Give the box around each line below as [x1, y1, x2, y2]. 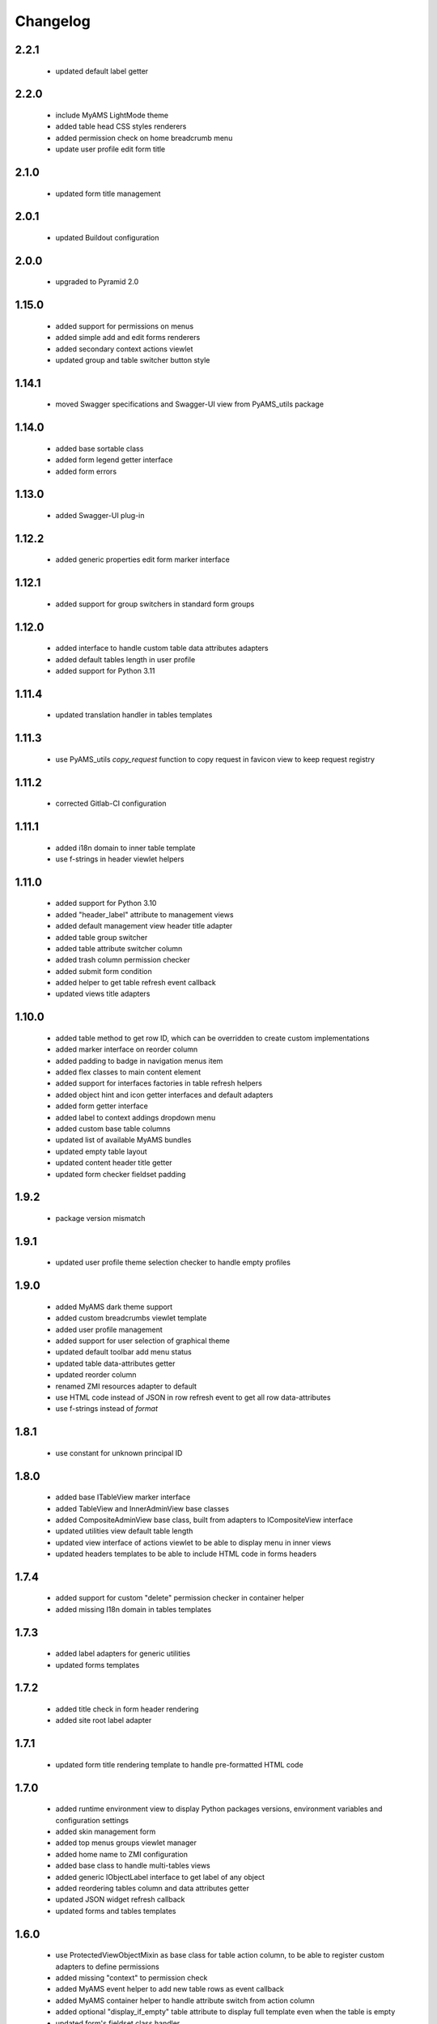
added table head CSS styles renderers [55, 121, 187, 131]
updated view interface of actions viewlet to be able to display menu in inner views [55, 1537, 332, 1547]
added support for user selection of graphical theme [55, 1336, 231, 1346]
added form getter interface [55, 1101, 149, 1111]
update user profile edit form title [55, 144, 166, 154]
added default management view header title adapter [55, 921, 233, 931]
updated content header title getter [55, 1158, 173, 1167]
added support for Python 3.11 [55, 665, 155, 675]
